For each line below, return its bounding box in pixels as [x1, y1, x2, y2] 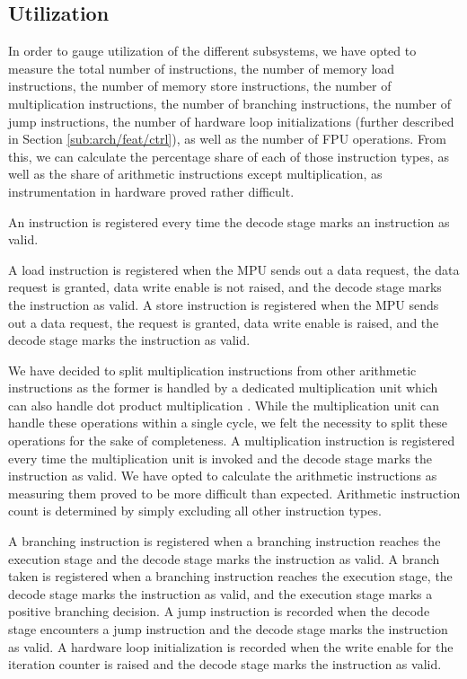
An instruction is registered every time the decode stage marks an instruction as [8, 212, 450, 231]
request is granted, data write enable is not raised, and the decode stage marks [8, 278, 442, 296]
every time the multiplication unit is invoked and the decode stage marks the [8, 448, 433, 467]
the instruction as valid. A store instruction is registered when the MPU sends [8, 295, 439, 313]
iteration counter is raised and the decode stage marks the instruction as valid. [8, 655, 442, 674]
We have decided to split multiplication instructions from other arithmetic [8, 360, 417, 379]
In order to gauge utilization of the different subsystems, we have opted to [8, 41, 417, 60]
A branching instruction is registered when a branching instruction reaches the [8, 532, 441, 551]
